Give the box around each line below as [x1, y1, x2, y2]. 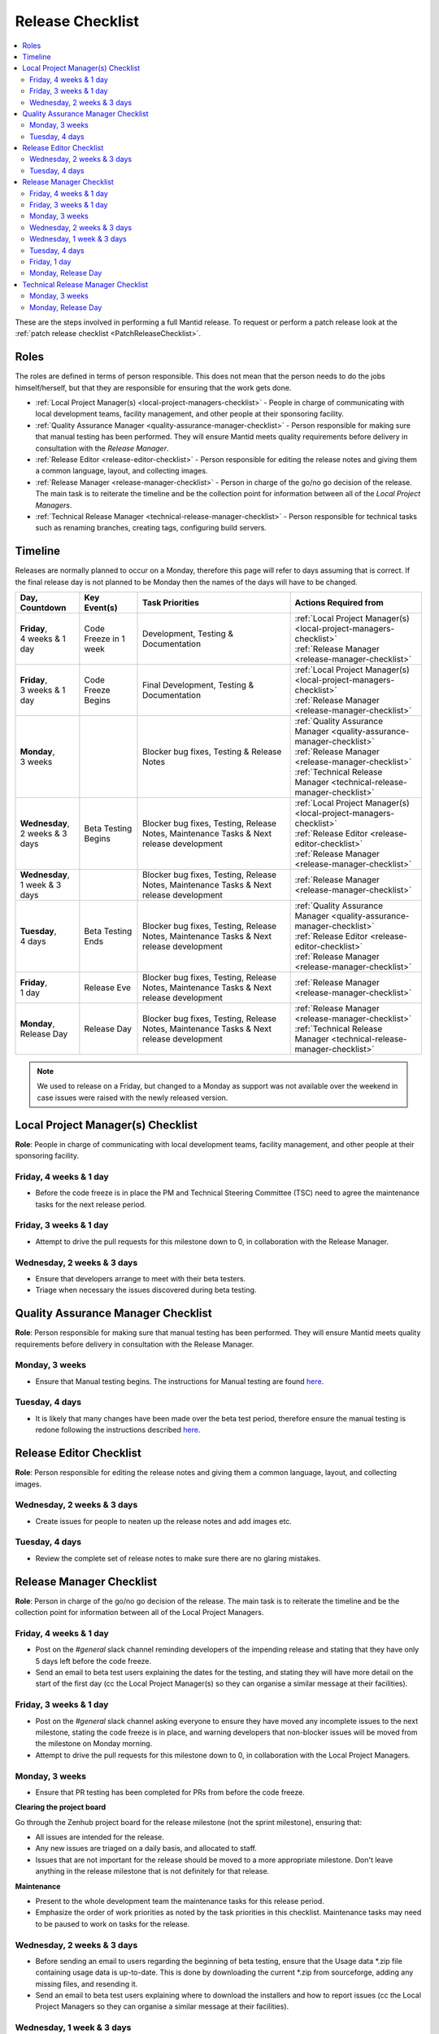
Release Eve [84, 981, 132, 993]
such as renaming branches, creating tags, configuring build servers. [35, 523, 267, 533]
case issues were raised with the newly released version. [37, 1093, 228, 1102]
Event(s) [84, 602, 118, 613]
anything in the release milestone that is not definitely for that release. [35, 1866, 270, 1876]
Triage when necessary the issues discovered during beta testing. [35, 1285, 257, 1295]
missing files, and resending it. [35, 1979, 138, 1988]
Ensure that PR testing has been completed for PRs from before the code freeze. [35, 1787, 305, 1797]
